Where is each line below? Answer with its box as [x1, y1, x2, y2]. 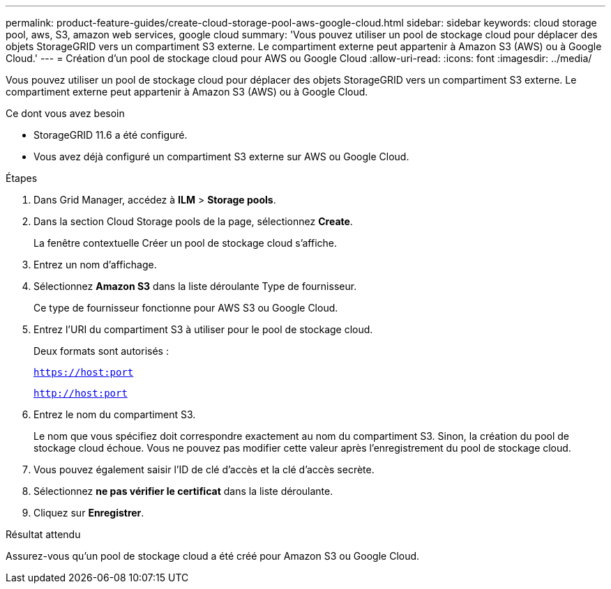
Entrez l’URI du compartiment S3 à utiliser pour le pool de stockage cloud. [33, 323, 373, 335]
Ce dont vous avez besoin [6, 107, 125, 119]
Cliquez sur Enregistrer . [33, 507, 144, 519]
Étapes [6, 172, 38, 184]
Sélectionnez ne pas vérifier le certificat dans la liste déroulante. [33, 485, 333, 497]
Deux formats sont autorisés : [33, 345, 169, 357]
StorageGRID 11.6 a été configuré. [33, 129, 188, 141]
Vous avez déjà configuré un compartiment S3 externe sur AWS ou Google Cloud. [33, 151, 409, 162]
